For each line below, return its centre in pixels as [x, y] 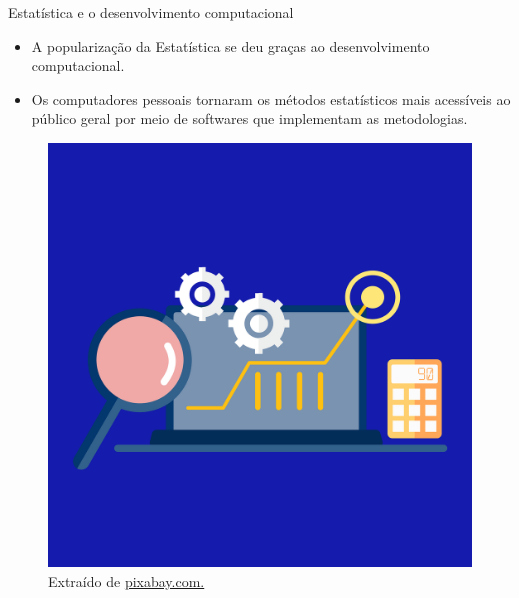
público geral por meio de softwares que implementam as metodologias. [249, 118]
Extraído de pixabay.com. [126, 580]
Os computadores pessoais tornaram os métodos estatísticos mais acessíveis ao [271, 98]
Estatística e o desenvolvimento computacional [151, 12]
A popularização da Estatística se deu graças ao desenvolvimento [230, 45]
